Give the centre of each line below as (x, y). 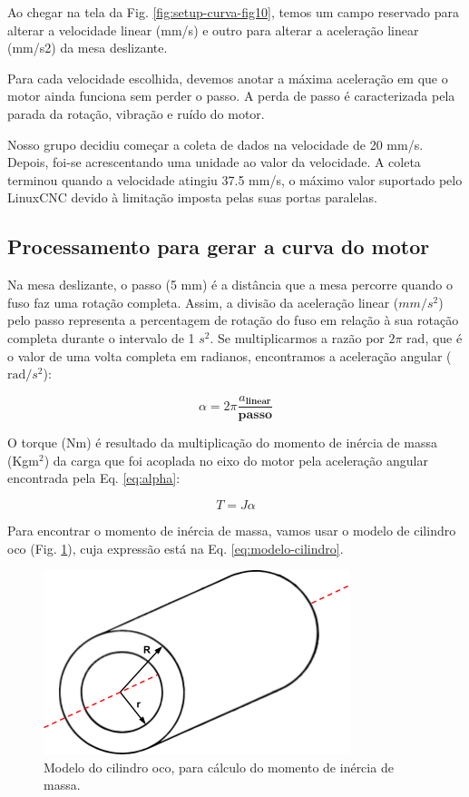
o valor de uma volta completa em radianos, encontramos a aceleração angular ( (230, 355)
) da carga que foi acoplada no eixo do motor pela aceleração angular (236, 460)
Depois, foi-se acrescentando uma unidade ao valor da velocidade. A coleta (214, 162)
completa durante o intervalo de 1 (101, 337)
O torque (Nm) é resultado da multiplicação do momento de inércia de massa (222, 443)
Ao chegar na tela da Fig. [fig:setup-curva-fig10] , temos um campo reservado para (234, 12)
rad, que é (435, 337)
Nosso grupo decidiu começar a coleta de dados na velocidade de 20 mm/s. (215, 144)
